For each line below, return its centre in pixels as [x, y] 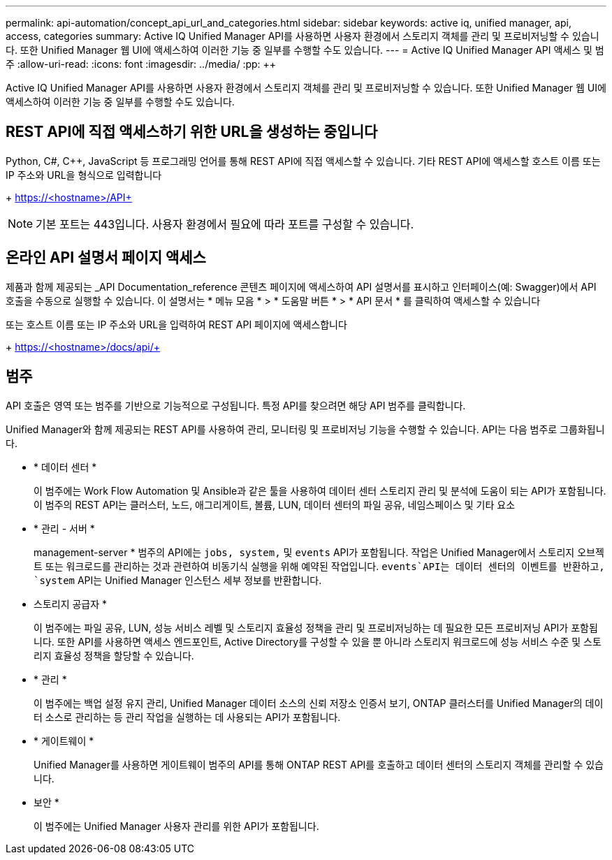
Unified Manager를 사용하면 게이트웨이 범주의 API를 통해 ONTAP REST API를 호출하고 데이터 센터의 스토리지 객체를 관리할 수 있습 [319, 764]
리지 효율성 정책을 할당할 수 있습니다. [114, 655]
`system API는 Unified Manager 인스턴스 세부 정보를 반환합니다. [178, 580]
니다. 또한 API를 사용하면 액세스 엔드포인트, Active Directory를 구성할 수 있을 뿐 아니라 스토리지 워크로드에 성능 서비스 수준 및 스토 [318, 641]
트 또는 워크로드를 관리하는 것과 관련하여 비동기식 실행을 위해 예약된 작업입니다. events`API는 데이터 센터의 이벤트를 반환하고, [319, 566]
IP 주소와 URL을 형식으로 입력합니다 [84, 175]
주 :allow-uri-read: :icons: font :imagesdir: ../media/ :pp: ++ [141, 64]
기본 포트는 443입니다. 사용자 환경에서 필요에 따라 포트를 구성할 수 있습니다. [225, 224]
